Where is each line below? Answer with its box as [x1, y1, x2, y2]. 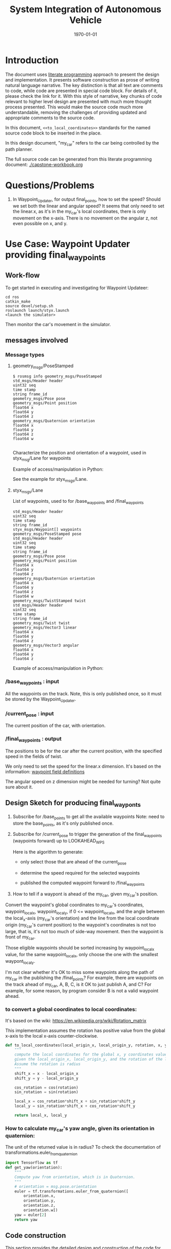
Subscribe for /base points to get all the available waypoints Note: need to [12, 813, 165, 821]
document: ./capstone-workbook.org [5, 161, 83, 168]
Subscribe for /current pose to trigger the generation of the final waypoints [12, 831, 162, 838]
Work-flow [5, 271, 40, 280]
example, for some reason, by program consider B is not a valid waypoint [5, 988, 159, 994]
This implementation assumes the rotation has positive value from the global [5, 1027, 165, 1034]
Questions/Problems [5, 179, 95, 191]
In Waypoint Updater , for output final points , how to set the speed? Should [12, 196, 161, 204]
